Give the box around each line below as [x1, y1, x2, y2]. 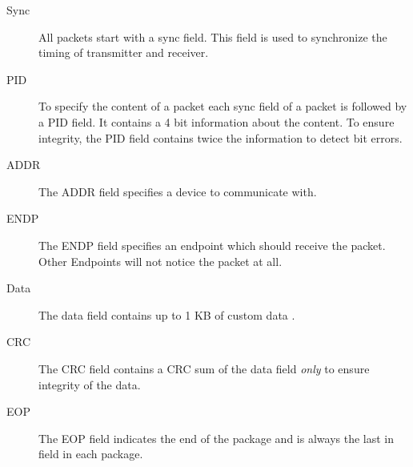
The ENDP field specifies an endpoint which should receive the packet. [38, 236, 386, 253]
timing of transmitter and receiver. [38, 44, 209, 61]
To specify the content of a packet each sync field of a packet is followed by [38, 98, 407, 115]
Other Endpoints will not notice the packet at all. [38, 252, 283, 269]
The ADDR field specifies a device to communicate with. [38, 183, 317, 199]
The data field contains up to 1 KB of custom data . [38, 306, 295, 323]
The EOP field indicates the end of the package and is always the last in [38, 429, 395, 446]
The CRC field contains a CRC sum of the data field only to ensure [38, 360, 370, 376]
